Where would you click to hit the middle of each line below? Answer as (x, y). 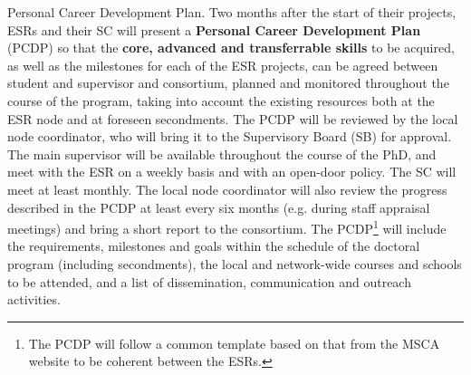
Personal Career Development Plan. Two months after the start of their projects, (232, 12)
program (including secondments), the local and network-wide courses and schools (235, 263)
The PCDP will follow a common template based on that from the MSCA (234, 343)
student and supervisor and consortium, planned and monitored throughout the (228, 83)
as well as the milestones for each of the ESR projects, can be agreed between (223, 65)
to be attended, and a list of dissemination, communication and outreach (209, 281)
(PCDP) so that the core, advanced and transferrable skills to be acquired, (231, 48)
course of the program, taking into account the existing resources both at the (221, 100)
